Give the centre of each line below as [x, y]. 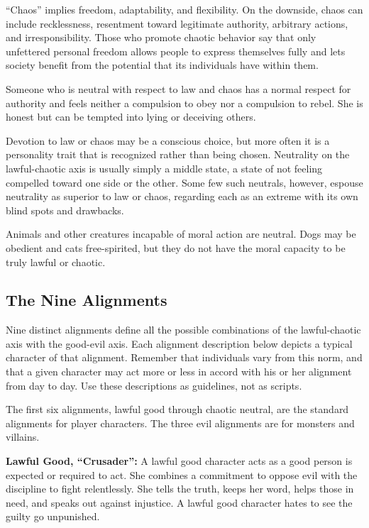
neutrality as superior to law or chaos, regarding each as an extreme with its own [182, 196]
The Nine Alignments [87, 300]
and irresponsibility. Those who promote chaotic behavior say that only [161, 37]
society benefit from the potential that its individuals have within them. [162, 65]
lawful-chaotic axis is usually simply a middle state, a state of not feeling [164, 168]
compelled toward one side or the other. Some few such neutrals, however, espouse [184, 182]
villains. [23, 437]
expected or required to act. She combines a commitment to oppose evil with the [182, 474]
